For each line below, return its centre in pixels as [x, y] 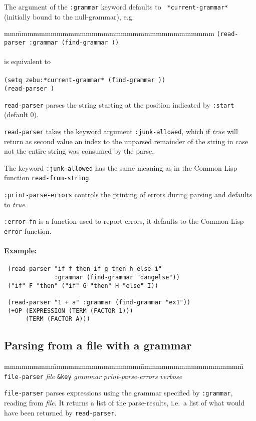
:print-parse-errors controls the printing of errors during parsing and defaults [128, 194]
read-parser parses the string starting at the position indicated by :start [119, 104]
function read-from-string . [48, 177]
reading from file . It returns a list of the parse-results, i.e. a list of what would [124, 403]
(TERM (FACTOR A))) [58, 319]
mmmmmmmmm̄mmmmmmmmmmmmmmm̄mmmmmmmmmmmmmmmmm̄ [124, 366]
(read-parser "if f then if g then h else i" [85, 269]
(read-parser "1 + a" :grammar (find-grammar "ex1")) [99, 303]
